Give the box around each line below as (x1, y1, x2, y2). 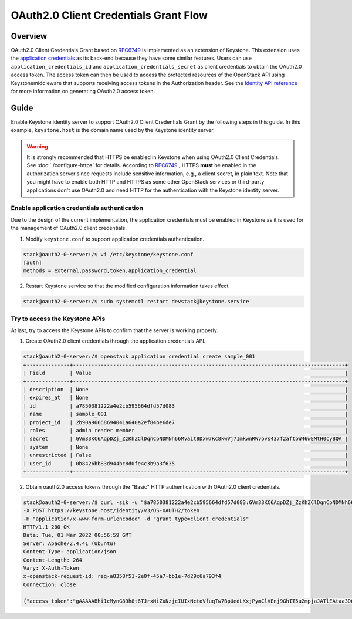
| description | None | (23, 386, 348, 393)
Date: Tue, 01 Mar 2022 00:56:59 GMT (23, 532, 132, 539)
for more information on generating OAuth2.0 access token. (11, 88, 155, 95)
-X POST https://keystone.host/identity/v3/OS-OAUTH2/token (23, 508, 200, 514)
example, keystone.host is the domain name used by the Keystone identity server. (11, 127, 215, 134)
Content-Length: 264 (23, 556, 82, 563)
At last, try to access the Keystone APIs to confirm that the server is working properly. (11, 327, 218, 334)
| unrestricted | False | (23, 452, 348, 459)
